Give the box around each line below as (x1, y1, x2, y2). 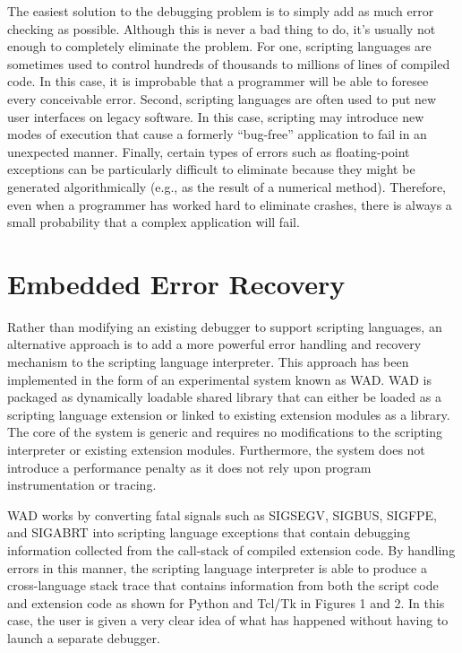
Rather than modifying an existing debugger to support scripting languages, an (7, 317, 442, 335)
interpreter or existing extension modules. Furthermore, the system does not (7, 440, 425, 458)
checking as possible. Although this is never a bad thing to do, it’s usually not (7, 19, 436, 38)
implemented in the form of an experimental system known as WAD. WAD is (7, 370, 432, 388)
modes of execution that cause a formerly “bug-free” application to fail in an (7, 125, 427, 144)
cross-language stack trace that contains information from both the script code (7, 576, 439, 595)
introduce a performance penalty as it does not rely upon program (7, 457, 372, 476)
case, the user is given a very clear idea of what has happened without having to (7, 611, 449, 630)
